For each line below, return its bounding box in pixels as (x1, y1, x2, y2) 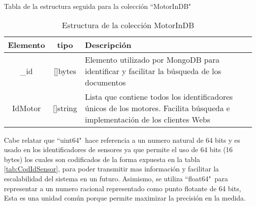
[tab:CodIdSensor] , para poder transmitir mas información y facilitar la (4, 164, 219, 174)
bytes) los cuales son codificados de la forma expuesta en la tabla (4, 154, 200, 164)
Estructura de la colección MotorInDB (62, 19, 194, 31)
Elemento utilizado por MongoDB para (85, 53, 220, 65)
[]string (53, 102, 77, 114)
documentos (85, 76, 126, 88)
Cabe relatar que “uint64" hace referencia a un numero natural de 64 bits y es (4, 134, 240, 145)
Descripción (85, 39, 131, 50)
